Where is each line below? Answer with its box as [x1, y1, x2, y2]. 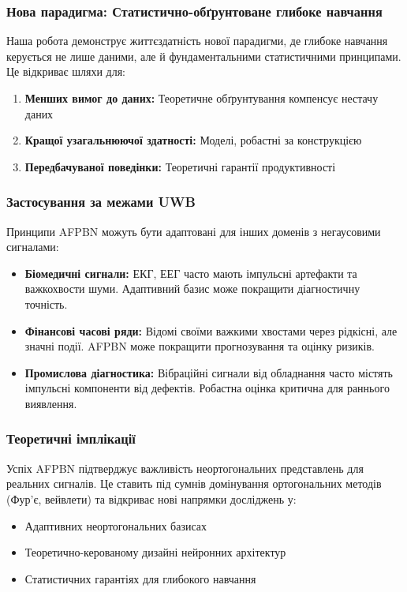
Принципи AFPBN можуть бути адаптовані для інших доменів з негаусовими [6, 223, 381, 239]
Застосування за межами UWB [6, 192, 196, 212]
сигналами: [6, 238, 59, 255]
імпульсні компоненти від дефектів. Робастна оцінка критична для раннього [24, 380, 390, 396]
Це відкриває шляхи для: [6, 63, 126, 80]
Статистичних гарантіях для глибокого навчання [24, 570, 256, 586]
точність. [24, 295, 68, 312]
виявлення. [24, 395, 77, 411]
